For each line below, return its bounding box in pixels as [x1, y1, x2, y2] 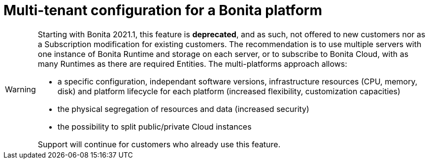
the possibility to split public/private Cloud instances [57, 121, 252, 132]
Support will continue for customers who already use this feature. [37, 139, 281, 149]
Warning [5, 84, 36, 94]
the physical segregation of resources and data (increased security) [57, 104, 309, 114]
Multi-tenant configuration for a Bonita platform [3, 2, 322, 19]
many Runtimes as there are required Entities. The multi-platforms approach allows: [37, 58, 347, 69]
